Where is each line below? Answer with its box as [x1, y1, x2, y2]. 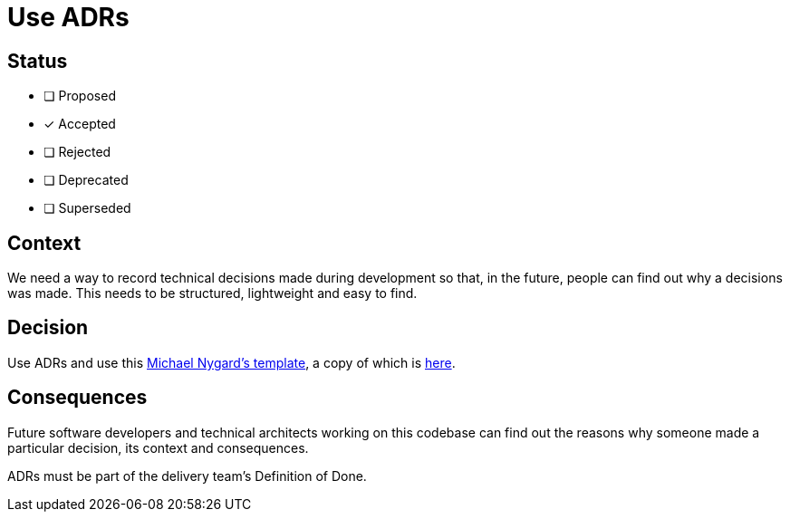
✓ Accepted [43, 116, 116, 132]
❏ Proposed [43, 88, 116, 104]
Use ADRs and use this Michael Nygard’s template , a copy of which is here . [7, 354, 456, 370]
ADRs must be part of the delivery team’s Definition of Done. [7, 467, 367, 484]
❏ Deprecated [43, 172, 129, 188]
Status [7, 49, 68, 72]
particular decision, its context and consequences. [7, 439, 309, 456]
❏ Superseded [43, 200, 131, 216]
